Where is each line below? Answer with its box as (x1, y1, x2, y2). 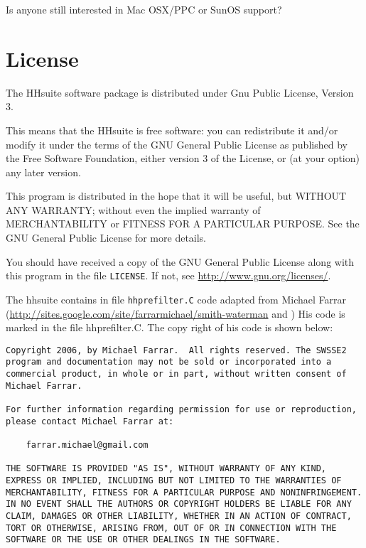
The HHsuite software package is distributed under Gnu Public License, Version (6, 85, 354, 100)
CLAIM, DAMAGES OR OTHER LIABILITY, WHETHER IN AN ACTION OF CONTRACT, (6, 510, 352, 521)
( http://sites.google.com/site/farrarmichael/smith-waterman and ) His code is (6, 306, 345, 321)
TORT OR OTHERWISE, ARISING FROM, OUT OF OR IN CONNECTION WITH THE (6, 522, 337, 533)
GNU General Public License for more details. (6, 230, 207, 245)
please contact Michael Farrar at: (6, 416, 174, 426)
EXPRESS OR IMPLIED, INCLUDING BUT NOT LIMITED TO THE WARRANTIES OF (6, 475, 342, 485)
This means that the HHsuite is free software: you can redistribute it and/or (6, 122, 338, 137)
